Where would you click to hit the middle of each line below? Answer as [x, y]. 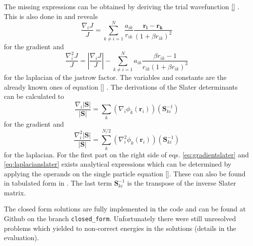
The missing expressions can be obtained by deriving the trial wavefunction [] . [122, 6]
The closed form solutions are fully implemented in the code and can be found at [125, 209]
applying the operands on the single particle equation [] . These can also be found [125, 173]
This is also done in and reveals [51, 16]
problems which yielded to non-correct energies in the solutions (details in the [120, 228]
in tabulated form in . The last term [58, 183]
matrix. [15, 192]
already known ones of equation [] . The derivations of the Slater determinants [121, 86]
